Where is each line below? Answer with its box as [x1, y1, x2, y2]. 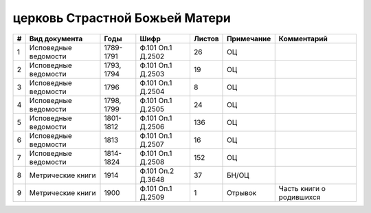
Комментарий [278, 34, 328, 43]
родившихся [278, 192, 321, 202]
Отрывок [227, 188, 257, 197]
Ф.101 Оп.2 [139, 166, 175, 175]
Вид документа [29, 34, 83, 43]
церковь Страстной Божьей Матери [12, 10, 232, 25]
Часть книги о [278, 183, 326, 193]
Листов [193, 34, 219, 43]
